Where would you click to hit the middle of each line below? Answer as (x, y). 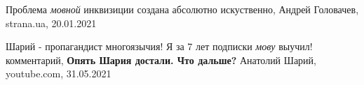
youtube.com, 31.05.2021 (59, 74)
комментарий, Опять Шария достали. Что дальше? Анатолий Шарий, (161, 60)
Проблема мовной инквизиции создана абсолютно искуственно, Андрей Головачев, (182, 9)
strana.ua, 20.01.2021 (51, 23)
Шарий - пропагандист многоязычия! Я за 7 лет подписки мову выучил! (159, 46)
